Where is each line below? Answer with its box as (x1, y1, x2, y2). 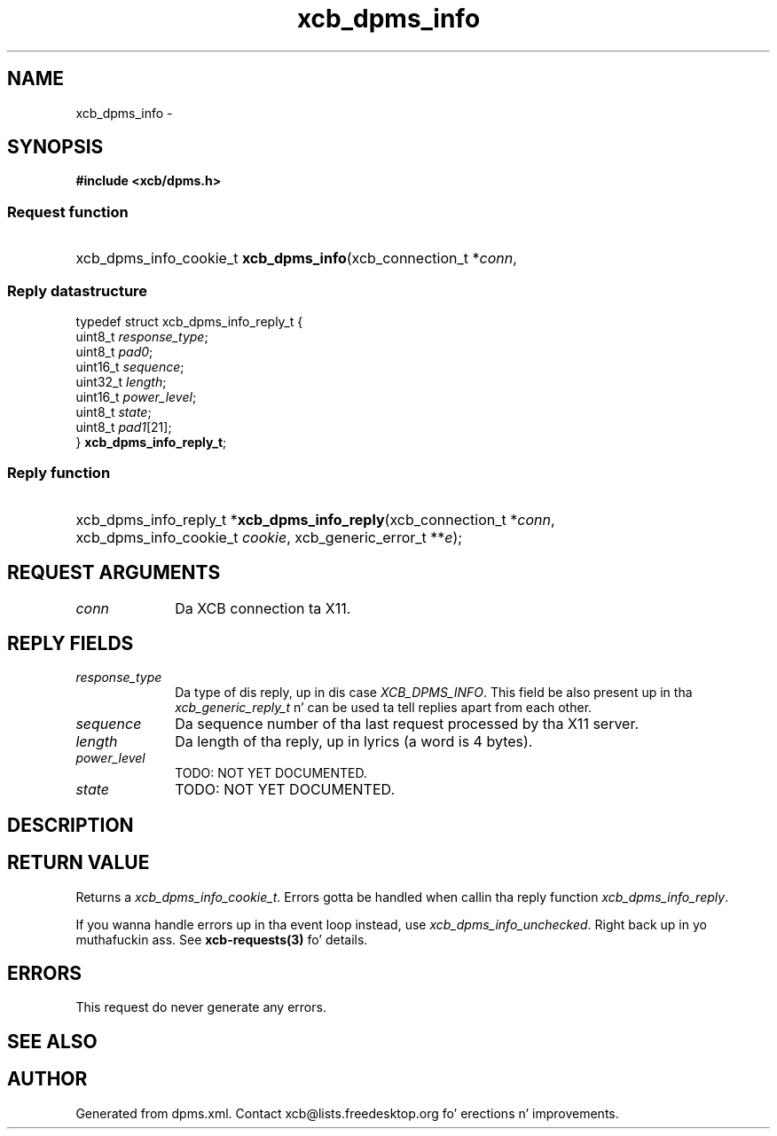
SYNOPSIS (7, 136, 104, 159)
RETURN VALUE (7, 851, 150, 874)
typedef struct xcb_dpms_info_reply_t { (75, 313, 303, 329)
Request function (7, 202, 129, 221)
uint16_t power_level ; (75, 388, 197, 404)
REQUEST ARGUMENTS (7, 561, 221, 584)
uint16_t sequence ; (75, 358, 184, 374)
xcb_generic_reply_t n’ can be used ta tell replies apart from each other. (175, 700, 593, 716)
